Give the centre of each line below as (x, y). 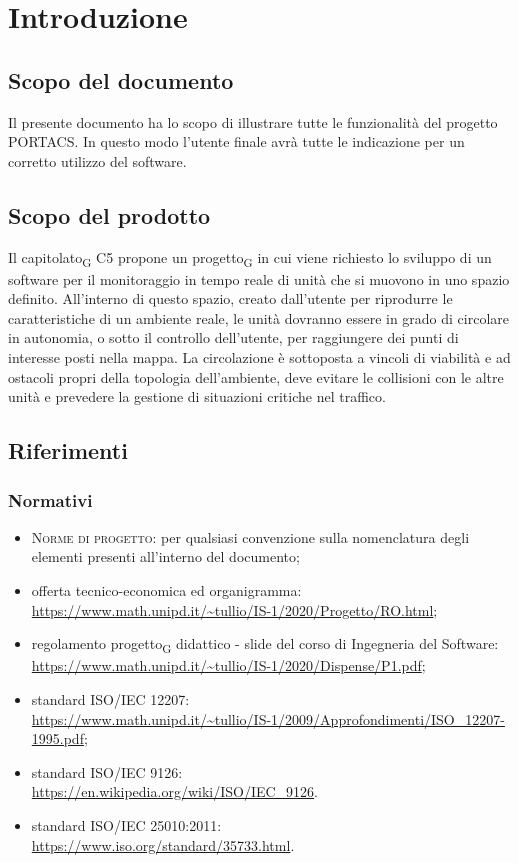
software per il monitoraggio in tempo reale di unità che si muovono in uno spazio (259, 278)
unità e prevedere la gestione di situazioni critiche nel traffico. (197, 396)
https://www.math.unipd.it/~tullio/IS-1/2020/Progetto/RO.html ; (234, 609)
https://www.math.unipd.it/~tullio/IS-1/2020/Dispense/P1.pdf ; (228, 665)
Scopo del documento (121, 79)
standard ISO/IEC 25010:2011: (126, 824)
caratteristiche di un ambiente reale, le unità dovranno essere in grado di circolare (259, 317)
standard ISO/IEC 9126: (107, 771)
